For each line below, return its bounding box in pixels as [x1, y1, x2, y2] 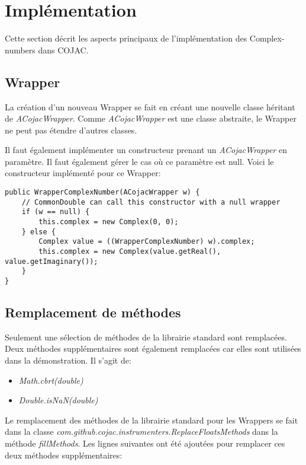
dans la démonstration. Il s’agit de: [5, 354, 131, 367]
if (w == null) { [21, 208, 90, 216]
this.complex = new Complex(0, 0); [38, 218, 179, 227]
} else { [21, 227, 56, 236]
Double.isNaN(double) [18, 394, 98, 406]
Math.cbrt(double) [18, 374, 83, 386]
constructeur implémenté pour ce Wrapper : [5, 167, 161, 179]
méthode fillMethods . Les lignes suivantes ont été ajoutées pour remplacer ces [5, 437, 285, 449]
